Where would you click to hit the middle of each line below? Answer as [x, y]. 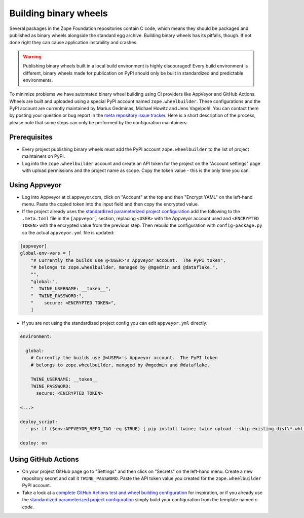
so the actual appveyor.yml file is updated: [68, 232]
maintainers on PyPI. [44, 156]
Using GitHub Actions [44, 459]
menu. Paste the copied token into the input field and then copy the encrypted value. [110, 204]
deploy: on [33, 443]
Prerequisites [31, 137]
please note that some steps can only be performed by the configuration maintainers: [99, 122]
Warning [32, 56]
